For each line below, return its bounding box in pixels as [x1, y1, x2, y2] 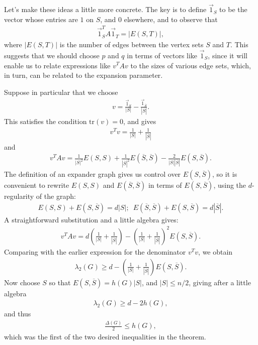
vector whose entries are [4, 14, 78, 24]
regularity [4, 191, 34, 201]
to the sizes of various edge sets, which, [130, 60, 251, 70]
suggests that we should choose [4, 50, 100, 60]
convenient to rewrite [4, 180, 69, 190]
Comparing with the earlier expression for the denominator [4, 247, 186, 257]
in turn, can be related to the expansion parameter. [4, 70, 163, 80]
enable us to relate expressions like [4, 60, 111, 70]
